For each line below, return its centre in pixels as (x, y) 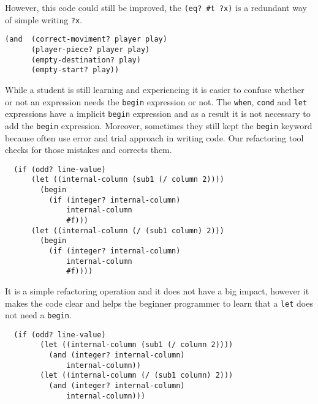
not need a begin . (38, 315)
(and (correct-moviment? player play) (86, 39)
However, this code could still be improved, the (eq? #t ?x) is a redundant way (156, 7)
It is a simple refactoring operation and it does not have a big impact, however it (157, 290)
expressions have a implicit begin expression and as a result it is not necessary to (158, 114)
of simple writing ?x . (44, 19)
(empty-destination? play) (86, 60)
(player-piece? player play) (90, 49)
